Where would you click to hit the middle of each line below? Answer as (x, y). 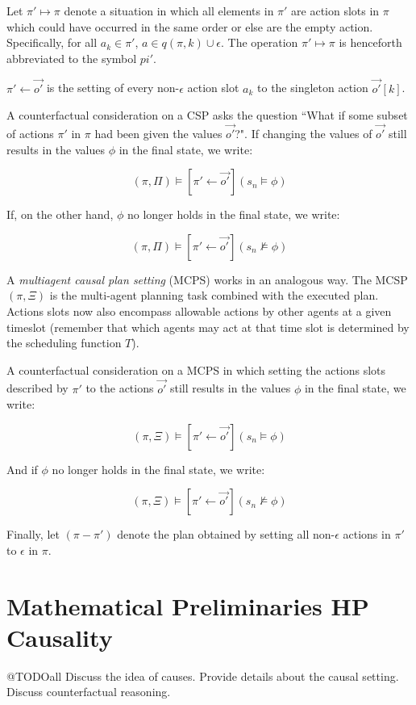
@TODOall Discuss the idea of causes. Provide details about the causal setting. (203, 676)
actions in (367, 534)
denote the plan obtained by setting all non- (226, 534)
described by (37, 388)
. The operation (260, 42)
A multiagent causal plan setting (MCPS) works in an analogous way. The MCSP (207, 279)
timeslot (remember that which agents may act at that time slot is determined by (208, 327)
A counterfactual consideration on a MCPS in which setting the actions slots (196, 369)
